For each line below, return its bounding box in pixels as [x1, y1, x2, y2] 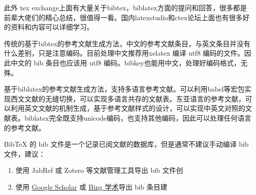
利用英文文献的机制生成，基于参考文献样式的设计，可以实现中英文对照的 [10, 103, 245, 113]
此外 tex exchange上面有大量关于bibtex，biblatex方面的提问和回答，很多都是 [4, 2, 247, 12]
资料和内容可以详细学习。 [10, 22, 94, 32]
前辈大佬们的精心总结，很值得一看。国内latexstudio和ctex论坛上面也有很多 [4, 12, 243, 22]
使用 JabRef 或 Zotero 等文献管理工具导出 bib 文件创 [15, 165, 183, 175]
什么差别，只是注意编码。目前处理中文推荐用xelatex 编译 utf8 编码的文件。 [4, 48, 245, 58]
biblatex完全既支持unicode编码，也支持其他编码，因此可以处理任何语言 [24, 112, 252, 123]
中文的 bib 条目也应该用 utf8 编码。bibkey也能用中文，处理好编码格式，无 [10, 57, 248, 67]
